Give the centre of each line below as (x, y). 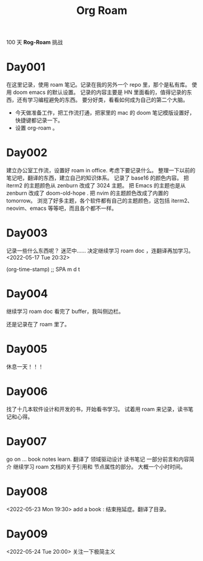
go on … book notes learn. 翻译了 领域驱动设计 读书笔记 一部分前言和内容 (98, 459)
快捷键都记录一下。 (39, 120)
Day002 (27, 153)
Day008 (27, 491)
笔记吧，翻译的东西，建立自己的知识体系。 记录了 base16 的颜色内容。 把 (98, 178)
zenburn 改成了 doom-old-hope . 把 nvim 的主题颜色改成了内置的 (88, 193)
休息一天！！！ (25, 366)
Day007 (27, 442)
